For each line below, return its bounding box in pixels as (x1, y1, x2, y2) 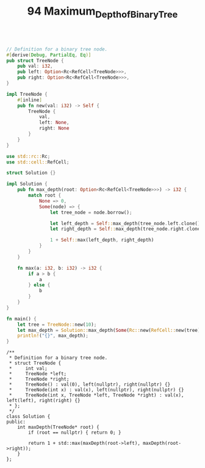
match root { (28, 192, 62, 199)
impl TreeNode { (6, 91, 48, 97)
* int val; (9, 365, 48, 372)
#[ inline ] (17, 96, 43, 103)
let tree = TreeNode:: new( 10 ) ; (17, 322, 97, 328)
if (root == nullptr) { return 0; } (28, 430, 121, 436)
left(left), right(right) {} (6, 398, 81, 404)
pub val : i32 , (17, 63, 53, 70)
